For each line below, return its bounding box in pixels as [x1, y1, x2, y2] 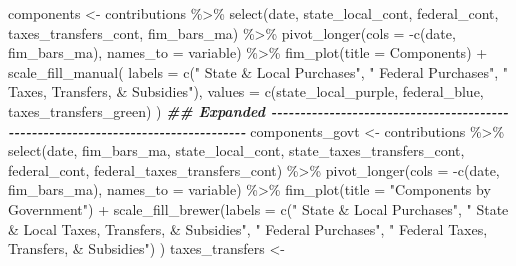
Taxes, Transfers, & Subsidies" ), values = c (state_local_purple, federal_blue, [8, 81, 484, 102]
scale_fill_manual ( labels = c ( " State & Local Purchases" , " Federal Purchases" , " [8, 61, 509, 82]
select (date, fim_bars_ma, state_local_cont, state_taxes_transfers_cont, [8, 140, 465, 161]
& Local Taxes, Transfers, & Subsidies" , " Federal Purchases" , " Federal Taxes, [8, 218, 488, 239]
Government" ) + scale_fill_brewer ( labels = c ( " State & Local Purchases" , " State [8, 198, 509, 219]
